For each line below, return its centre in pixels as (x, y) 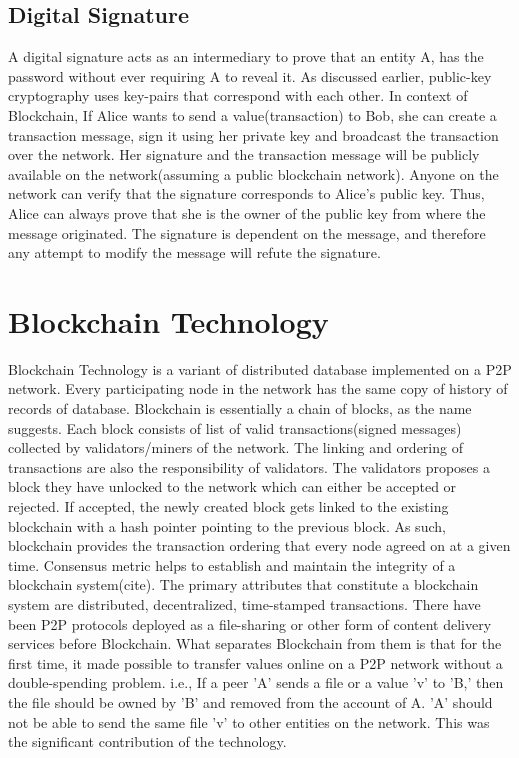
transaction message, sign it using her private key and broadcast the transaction (253, 134)
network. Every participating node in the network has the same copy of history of (258, 388)
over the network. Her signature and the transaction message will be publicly (244, 154)
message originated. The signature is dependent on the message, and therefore (247, 232)
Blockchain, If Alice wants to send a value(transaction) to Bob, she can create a (252, 114)
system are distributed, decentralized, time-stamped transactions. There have (244, 603)
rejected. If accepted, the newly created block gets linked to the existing (228, 506)
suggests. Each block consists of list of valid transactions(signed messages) (235, 427)
